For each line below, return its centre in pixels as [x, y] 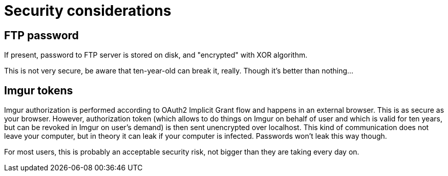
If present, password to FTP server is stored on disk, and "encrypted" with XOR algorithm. [156, 55]
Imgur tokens [39, 90]
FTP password [41, 35]
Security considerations [88, 11]
